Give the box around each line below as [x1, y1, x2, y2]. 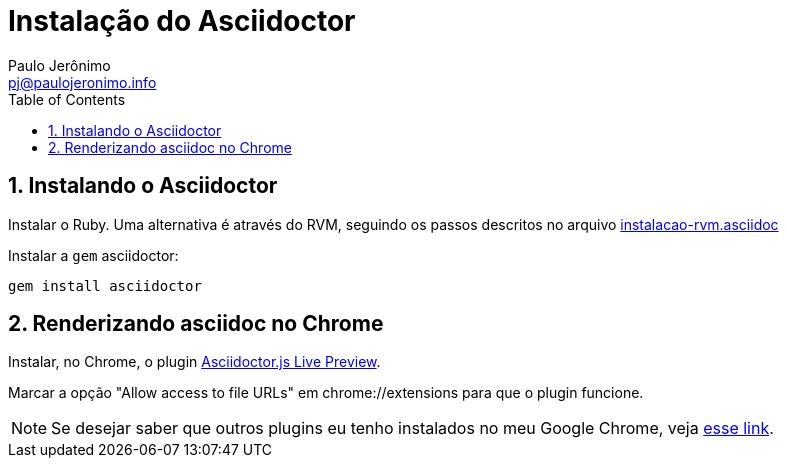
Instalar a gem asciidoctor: [8, 246, 179, 264]
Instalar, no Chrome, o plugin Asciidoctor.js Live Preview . [8, 353, 381, 371]
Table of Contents [8, 90, 126, 108]
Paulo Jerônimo [8, 56, 111, 74]
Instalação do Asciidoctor [8, 4, 356, 38]
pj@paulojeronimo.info [8, 73, 157, 91]
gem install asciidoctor [8, 277, 202, 294]
